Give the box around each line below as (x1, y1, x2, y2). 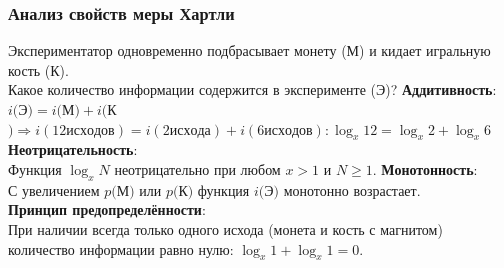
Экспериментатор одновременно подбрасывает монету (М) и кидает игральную (8, 40, 491, 61)
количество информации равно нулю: (8, 238, 234, 259)
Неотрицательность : (8, 139, 138, 160)
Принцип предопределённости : (8, 199, 206, 220)
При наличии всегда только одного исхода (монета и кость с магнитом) (8, 218, 443, 239)
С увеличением (8, 179, 100, 200)
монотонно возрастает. (283, 179, 421, 200)
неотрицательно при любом (114, 158, 281, 179)
